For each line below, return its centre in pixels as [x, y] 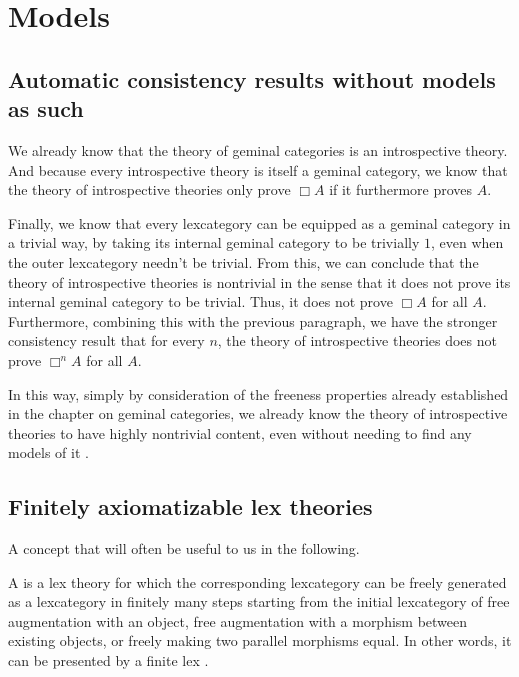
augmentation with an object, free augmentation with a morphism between [238, 620]
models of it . [48, 452]
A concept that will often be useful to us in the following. [184, 548]
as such [46, 108]
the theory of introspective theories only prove [149, 189]
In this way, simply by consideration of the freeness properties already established [258, 393]
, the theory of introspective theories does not [357, 340]
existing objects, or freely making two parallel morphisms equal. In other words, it [260, 640]
